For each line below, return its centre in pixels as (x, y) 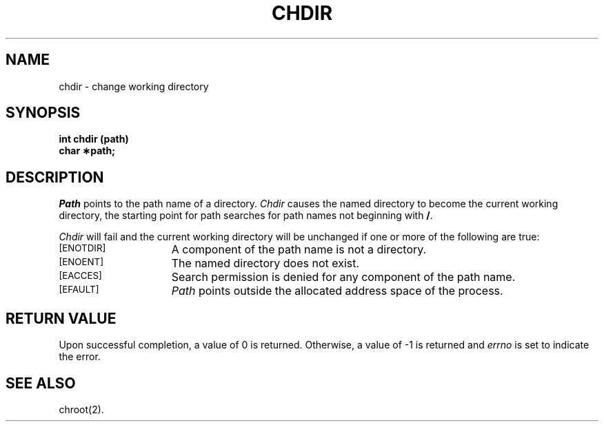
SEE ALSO (41, 383)
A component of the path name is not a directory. (299, 250)
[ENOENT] (81, 262)
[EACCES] (80, 276)
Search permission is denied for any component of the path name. (343, 277)
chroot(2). (81, 409)
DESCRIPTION (55, 177)
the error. (80, 357)
